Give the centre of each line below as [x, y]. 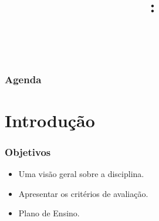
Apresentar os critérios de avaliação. [83, 193]
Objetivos [28, 152]
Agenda [23, 79]
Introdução [50, 120]
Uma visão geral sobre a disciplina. [81, 174]
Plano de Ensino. [49, 213]
